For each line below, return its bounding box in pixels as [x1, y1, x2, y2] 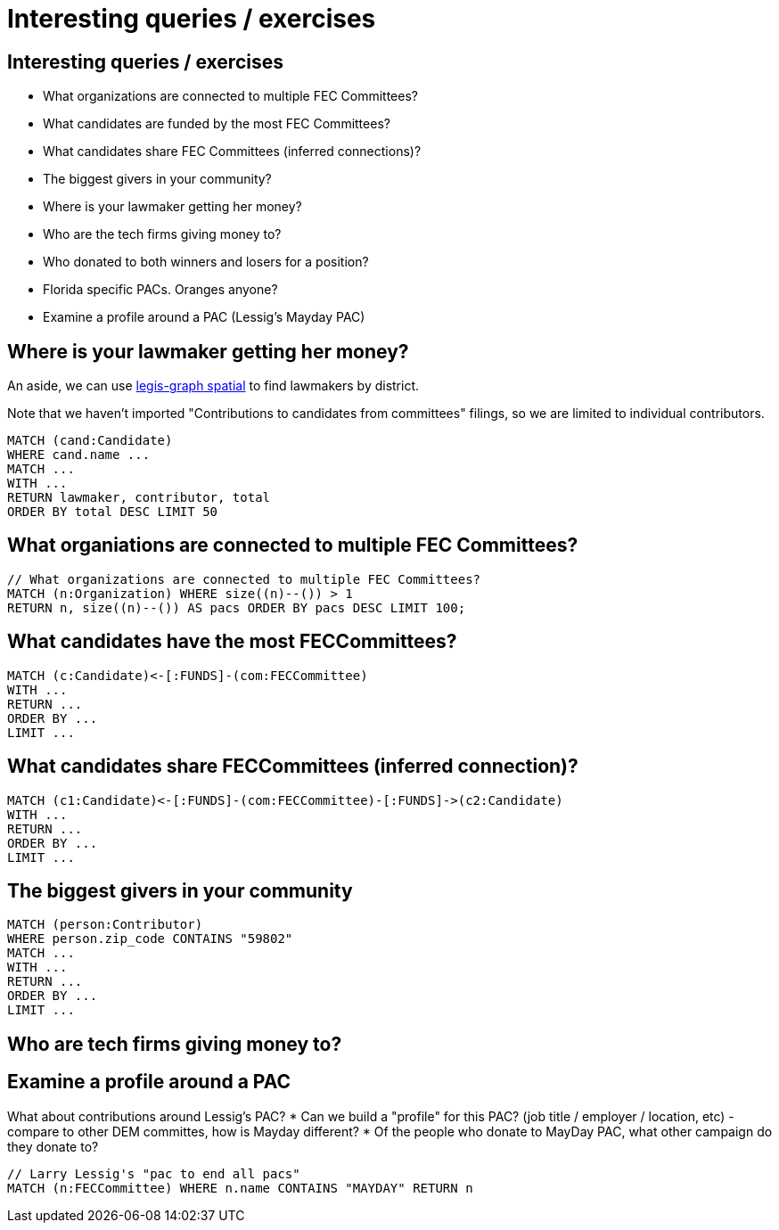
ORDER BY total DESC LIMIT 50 [7, 504, 218, 520]
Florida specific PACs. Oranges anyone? [43, 282, 278, 298]
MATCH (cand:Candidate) [7, 433, 173, 448]
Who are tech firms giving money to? [7, 1032, 342, 1055]
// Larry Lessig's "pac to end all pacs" [7, 1166, 300, 1181]
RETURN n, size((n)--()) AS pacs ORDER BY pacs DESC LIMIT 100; [7, 600, 466, 615]
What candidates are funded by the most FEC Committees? [43, 116, 390, 132]
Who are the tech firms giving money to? [43, 226, 282, 242]
